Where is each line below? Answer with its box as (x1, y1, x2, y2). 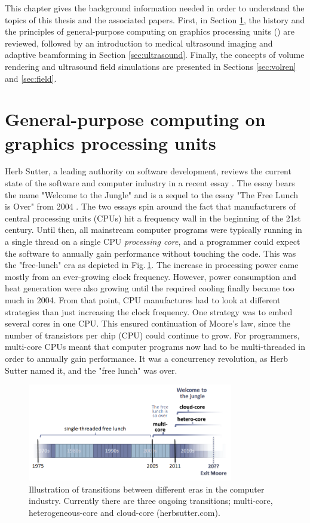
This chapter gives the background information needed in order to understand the (5, 2, 305, 14)
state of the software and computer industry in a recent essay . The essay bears (5, 177, 295, 189)
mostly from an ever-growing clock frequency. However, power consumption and (5, 270, 297, 282)
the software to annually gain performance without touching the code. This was (5, 247, 296, 259)
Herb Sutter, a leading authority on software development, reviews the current (5, 165, 291, 177)
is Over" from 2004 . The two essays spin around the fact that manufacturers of (5, 200, 296, 213)
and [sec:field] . (5, 72, 57, 84)
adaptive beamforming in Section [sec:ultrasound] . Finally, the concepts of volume (5, 48, 305, 61)
